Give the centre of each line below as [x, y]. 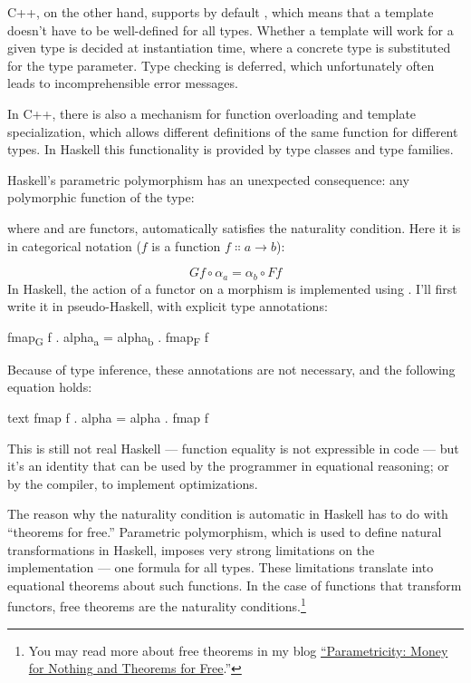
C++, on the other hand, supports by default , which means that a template [221, 12]
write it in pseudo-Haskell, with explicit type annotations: [168, 306]
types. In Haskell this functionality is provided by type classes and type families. [231, 149]
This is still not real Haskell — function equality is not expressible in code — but [233, 448]
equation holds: [50, 387]
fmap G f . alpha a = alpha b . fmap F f [108, 337]
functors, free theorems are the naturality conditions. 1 [157, 605]
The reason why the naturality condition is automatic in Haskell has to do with [228, 514]
